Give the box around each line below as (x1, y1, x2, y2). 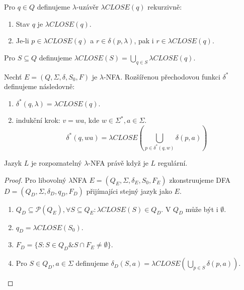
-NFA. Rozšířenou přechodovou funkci (103, 71, 220, 82)
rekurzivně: (147, 2, 182, 12)
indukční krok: (16, 115, 60, 125)
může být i (185, 203, 218, 214)
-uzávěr (76, 2, 99, 12)
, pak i (134, 35, 154, 46)
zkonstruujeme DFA (169, 174, 231, 185)
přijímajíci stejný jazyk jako (86, 185, 172, 196)
